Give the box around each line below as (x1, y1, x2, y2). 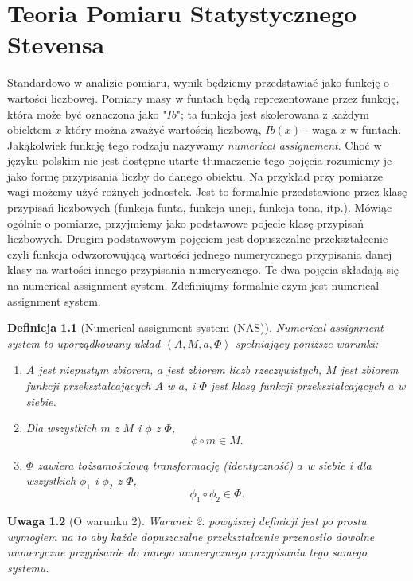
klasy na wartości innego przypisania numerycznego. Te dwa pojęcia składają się (7, 261, 399, 278)
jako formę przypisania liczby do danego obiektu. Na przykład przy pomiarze (7, 167, 384, 184)
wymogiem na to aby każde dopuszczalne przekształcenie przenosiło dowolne (7, 528, 375, 544)
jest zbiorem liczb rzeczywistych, (166, 361, 322, 378)
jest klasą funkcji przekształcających (210, 377, 384, 393)
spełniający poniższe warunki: (236, 334, 379, 351)
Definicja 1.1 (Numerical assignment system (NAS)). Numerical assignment (7, 319, 384, 336)
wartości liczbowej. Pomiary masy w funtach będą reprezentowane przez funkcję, (7, 89, 399, 106)
